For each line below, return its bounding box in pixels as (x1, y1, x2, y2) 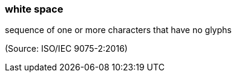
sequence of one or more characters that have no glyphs (5, 25, 232, 35)
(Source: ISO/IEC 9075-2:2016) (5, 43, 128, 54)
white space (5, 3, 64, 15)
